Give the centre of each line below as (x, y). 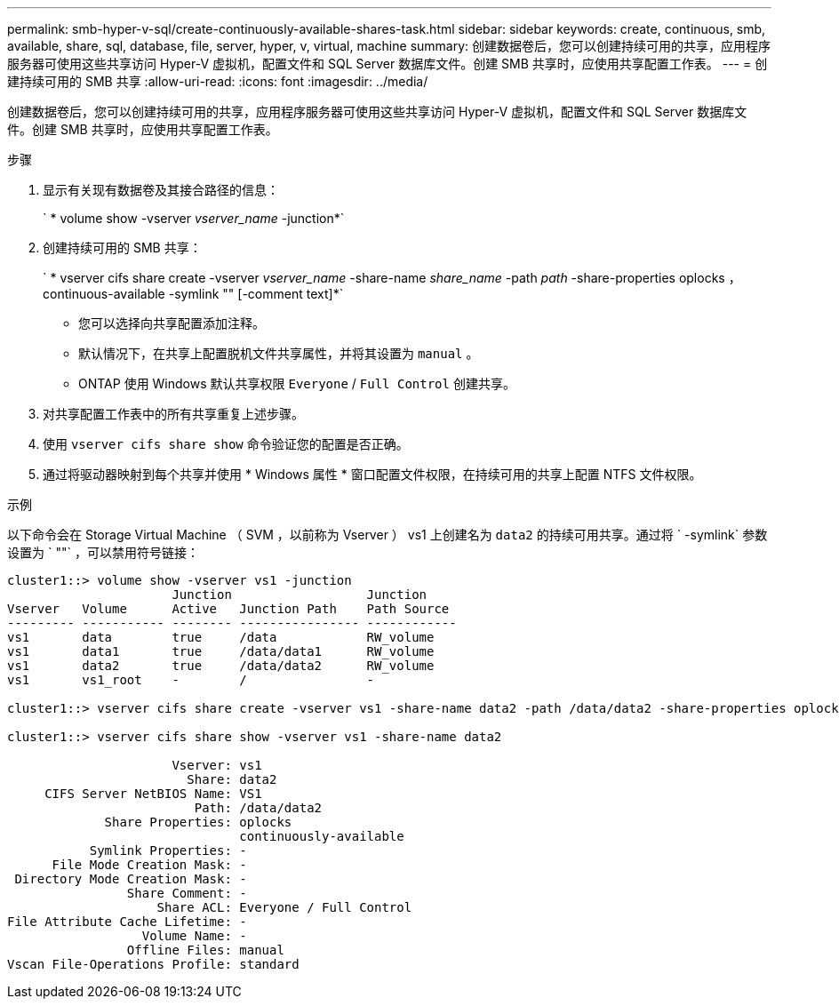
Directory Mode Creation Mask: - (131, 879)
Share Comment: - (187, 893)
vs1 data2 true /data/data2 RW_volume (221, 666)
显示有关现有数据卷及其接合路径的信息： (161, 190)
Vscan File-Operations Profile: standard (153, 964)
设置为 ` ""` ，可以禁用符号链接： (103, 552)
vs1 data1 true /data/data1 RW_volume (221, 651)
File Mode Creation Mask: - (149, 865)
